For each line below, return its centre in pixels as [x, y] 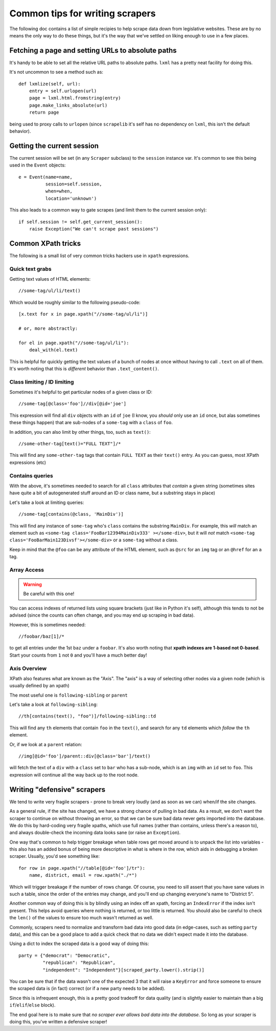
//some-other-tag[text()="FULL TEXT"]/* [70, 444]
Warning [32, 584]
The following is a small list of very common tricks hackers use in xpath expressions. [99, 256]
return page [44, 112]
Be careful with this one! [49, 594]
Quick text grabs [30, 269]
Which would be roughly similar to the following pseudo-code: [75, 302]
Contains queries [31, 475]
